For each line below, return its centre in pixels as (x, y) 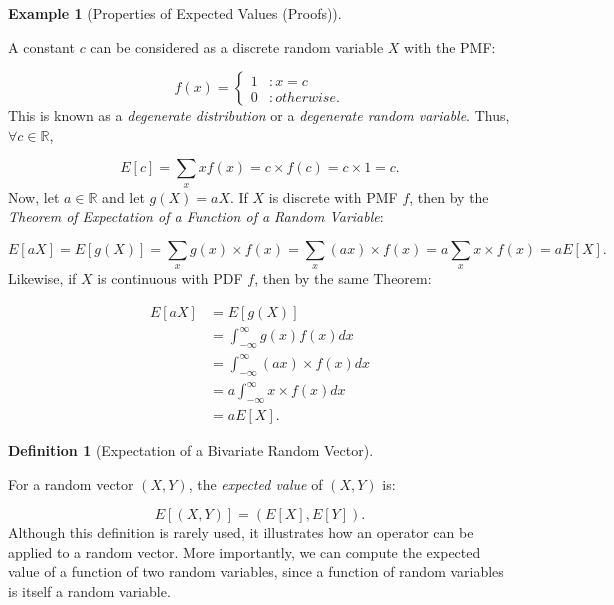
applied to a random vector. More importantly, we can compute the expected (244, 551)
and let (123, 196)
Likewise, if (42, 278)
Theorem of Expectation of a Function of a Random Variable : (196, 216)
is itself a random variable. (89, 590)
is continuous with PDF (170, 278)
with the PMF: (450, 46)
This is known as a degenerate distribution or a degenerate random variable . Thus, (259, 115)
